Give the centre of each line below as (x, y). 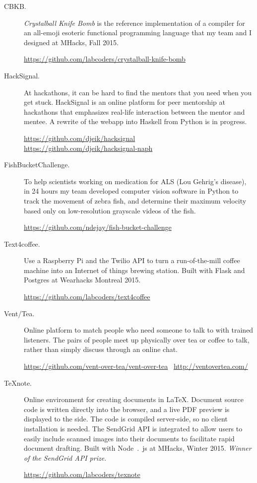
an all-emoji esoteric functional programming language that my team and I (138, 33)
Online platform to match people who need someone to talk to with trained (139, 330)
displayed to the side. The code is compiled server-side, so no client (126, 419)
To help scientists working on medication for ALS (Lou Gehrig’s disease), (135, 181)
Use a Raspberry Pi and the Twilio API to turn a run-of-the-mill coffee (132, 260)
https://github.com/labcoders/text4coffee (87, 297)
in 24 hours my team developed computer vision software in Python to (131, 191)
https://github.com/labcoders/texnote (82, 474)
